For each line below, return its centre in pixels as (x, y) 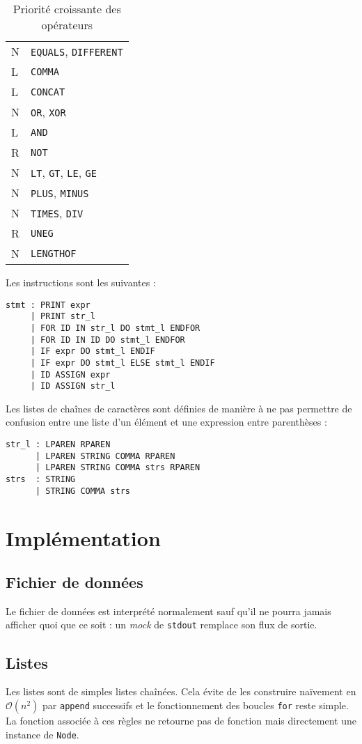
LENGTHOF (54, 253)
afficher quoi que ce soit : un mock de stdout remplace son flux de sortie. (162, 625)
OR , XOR (48, 112)
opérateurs (67, 25)
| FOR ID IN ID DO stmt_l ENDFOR (108, 340)
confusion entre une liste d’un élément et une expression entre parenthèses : (166, 422)
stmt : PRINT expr (48, 305)
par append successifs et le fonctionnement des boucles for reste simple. (196, 705)
